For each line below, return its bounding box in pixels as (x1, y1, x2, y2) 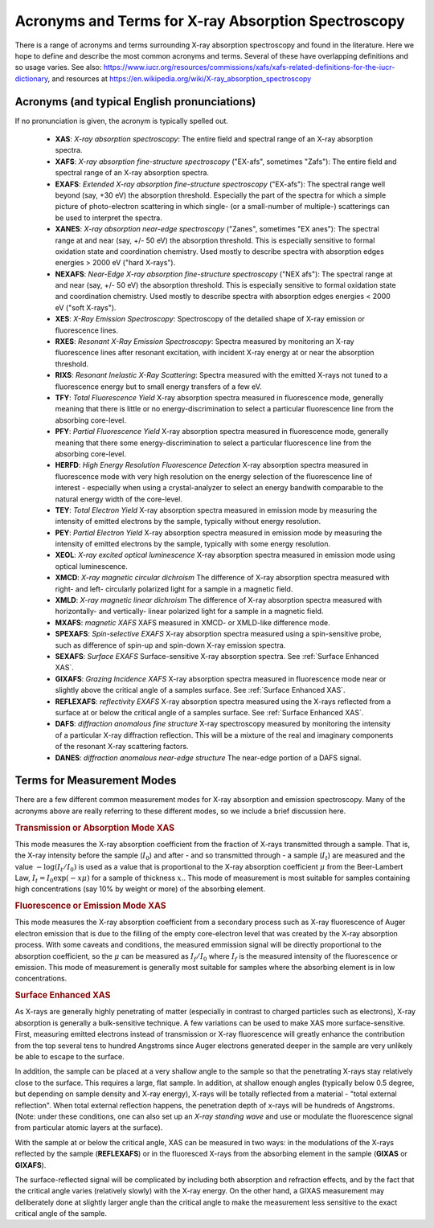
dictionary (14, 73, 48, 84)
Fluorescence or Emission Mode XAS (14, 900, 166, 911)
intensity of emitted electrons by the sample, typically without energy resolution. (55, 517, 321, 526)
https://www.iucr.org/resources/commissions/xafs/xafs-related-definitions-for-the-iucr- (103, 63, 395, 72)
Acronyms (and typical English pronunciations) (14, 95, 256, 108)
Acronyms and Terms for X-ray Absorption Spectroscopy (14, 12, 405, 30)
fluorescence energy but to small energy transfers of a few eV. (55, 382, 262, 391)
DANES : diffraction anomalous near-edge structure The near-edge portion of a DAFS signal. (55, 752, 362, 763)
